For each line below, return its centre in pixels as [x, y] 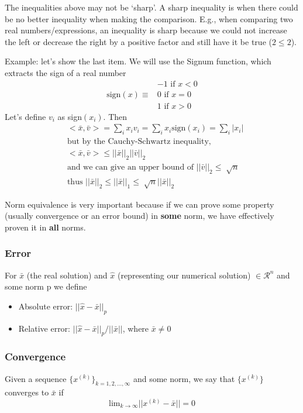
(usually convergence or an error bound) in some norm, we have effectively [140, 216]
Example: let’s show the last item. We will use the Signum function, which [138, 61]
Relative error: [44, 328]
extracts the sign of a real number [66, 72]
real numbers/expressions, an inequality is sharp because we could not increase [146, 30]
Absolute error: [46, 306]
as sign [70, 116]
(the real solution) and [67, 275]
